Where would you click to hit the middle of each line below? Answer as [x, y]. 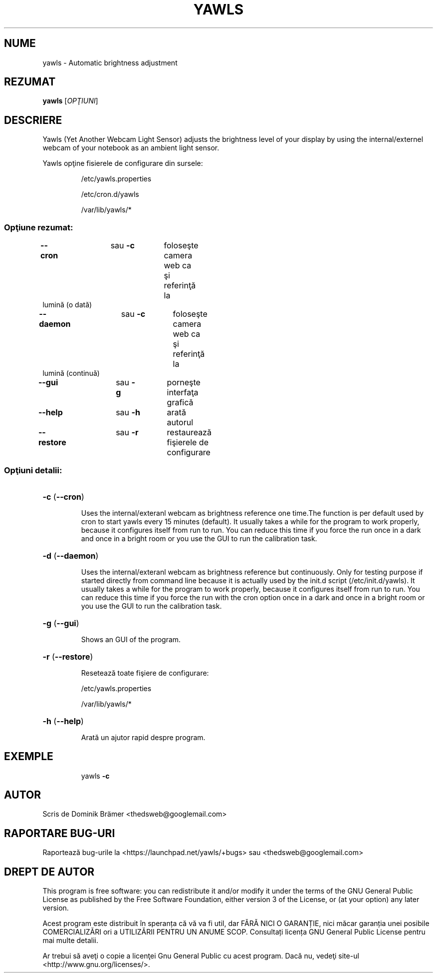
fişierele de [188, 443]
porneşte [184, 383]
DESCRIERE [33, 120]
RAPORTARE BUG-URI [60, 833]
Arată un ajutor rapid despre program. [143, 737]
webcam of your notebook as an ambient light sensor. [131, 148]
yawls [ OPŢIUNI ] [70, 101]
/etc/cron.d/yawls [110, 194]
